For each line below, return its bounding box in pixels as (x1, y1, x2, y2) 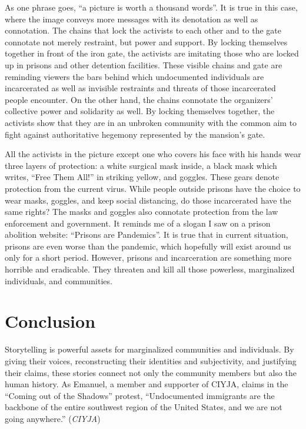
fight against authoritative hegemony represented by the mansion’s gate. (5, 128, 265, 140)
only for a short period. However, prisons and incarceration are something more (5, 251, 292, 264)
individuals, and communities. (5, 274, 112, 287)
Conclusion (5, 309, 96, 333)
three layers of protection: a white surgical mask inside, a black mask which (5, 159, 277, 171)
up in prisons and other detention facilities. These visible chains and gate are (5, 58, 282, 71)
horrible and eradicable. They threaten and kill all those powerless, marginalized (5, 263, 295, 275)
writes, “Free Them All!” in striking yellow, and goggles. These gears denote (5, 171, 280, 183)
